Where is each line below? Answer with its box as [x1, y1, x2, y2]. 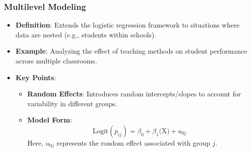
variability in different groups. [27, 98, 118, 108]
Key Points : [15, 72, 56, 82]
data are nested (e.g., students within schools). [15, 29, 157, 39]
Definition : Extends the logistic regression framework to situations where [15, 20, 240, 30]
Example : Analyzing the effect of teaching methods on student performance [15, 46, 247, 56]
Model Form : [27, 115, 72, 125]
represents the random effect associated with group [56, 137, 210, 148]
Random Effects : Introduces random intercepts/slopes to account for [27, 89, 241, 99]
